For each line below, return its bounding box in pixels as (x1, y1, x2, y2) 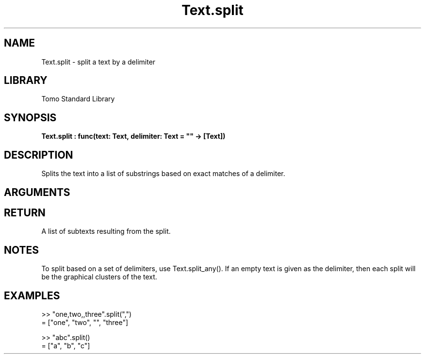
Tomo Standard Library (41, 95, 115, 103)
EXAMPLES (4, 289, 60, 302)
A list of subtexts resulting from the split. (41, 227, 171, 236)
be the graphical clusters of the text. (41, 273, 157, 281)
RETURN (4, 206, 46, 219)
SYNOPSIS (4, 111, 57, 124)
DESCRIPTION (4, 148, 73, 161)
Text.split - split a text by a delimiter (41, 57, 156, 66)
